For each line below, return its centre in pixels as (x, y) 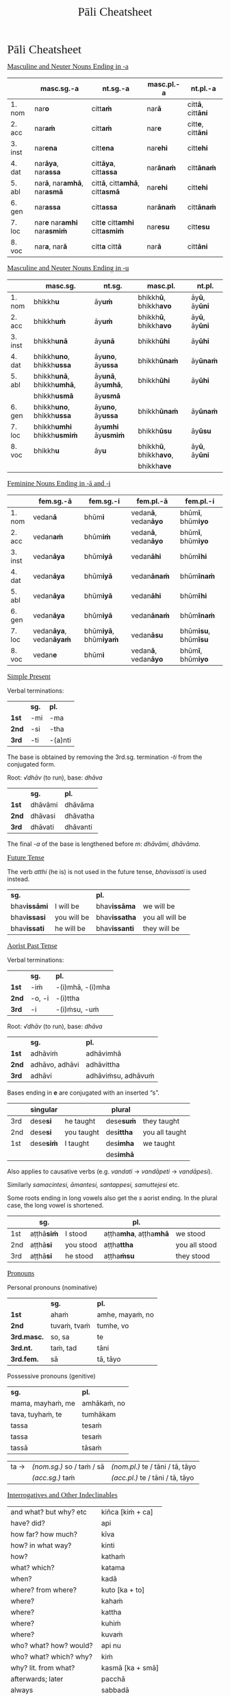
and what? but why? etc (49, 1512)
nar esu (158, 227)
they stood (193, 1256)
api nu (111, 1646)
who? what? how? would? (52, 1646)
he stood (79, 1256)
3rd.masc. (27, 1337)
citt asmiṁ (108, 231)
